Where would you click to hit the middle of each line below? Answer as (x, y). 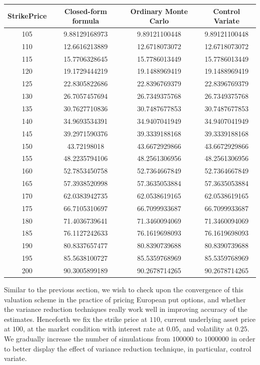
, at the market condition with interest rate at (94, 329)
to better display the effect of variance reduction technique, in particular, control (128, 348)
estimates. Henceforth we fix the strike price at (76, 319)
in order (243, 339)
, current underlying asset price (208, 319)
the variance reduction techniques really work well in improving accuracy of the (126, 309)
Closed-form (85, 11)
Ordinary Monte (159, 11)
